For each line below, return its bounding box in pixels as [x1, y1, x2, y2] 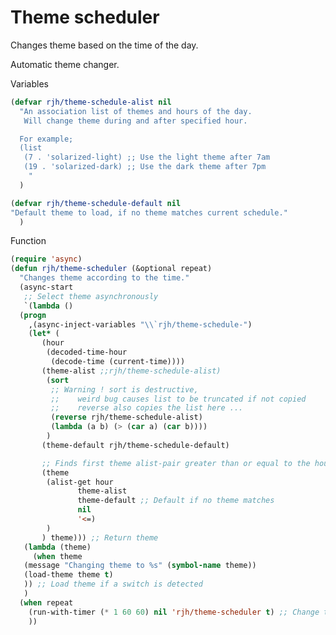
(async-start [19, 282, 74, 293]
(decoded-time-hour [46, 347, 128, 358]
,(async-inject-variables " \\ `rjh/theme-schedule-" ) [28, 319, 253, 330]
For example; [19, 134, 74, 144]
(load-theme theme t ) [23, 570, 114, 580]
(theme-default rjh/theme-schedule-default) [41, 440, 230, 450]
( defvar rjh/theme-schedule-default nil [10, 198, 182, 208]
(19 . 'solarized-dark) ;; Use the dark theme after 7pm [23, 162, 267, 172]
